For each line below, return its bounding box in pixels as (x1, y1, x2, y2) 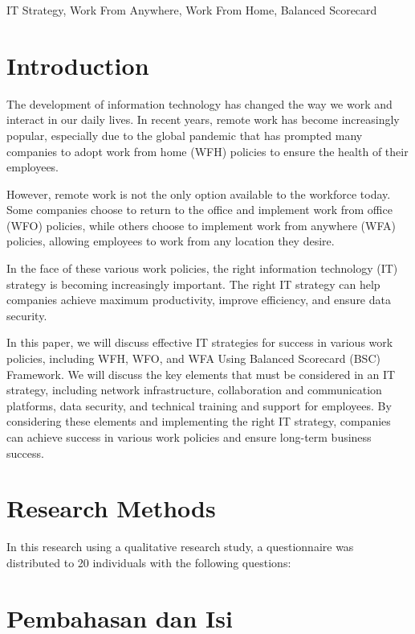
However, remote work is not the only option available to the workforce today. (6, 185, 391, 202)
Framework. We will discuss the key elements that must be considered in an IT (6, 365, 396, 382)
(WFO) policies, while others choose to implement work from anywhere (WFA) (6, 216, 396, 233)
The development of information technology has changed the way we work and (6, 95, 393, 112)
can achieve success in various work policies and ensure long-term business (6, 429, 372, 445)
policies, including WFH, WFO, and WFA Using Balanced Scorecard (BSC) (6, 350, 380, 367)
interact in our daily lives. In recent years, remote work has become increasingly (6, 111, 400, 128)
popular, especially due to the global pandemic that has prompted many (6, 126, 363, 143)
